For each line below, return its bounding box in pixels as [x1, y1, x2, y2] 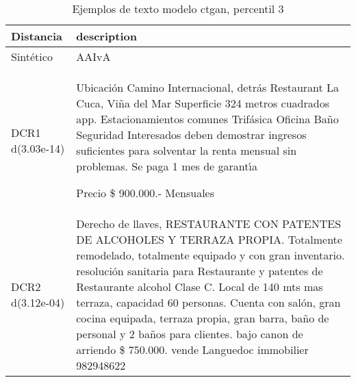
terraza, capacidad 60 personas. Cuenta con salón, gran [76, 294, 341, 310]
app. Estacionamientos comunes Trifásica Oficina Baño [76, 111, 339, 127]
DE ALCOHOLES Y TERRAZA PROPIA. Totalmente [76, 231, 342, 247]
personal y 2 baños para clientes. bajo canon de [76, 326, 303, 342]
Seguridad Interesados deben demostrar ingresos [76, 127, 307, 142]
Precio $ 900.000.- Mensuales [76, 185, 215, 201]
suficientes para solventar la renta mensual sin [76, 142, 297, 158]
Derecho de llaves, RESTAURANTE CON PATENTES [76, 216, 342, 231]
